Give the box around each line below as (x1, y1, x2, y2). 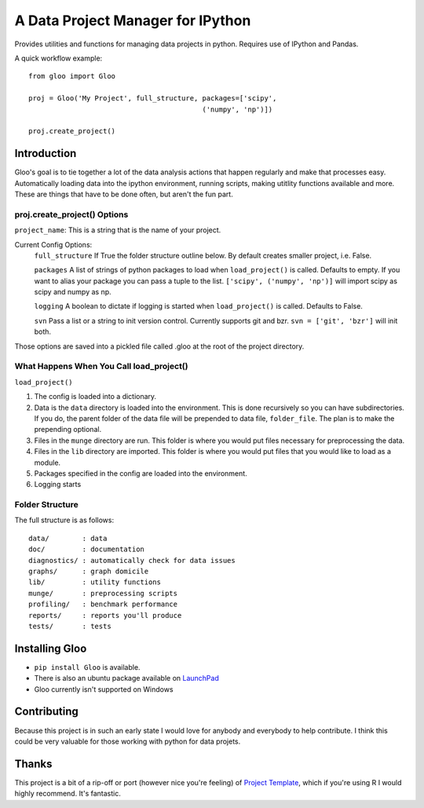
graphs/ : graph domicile (28, 566, 149, 576)
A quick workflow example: (14, 53, 103, 63)
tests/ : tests (28, 621, 111, 631)
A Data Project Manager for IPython (14, 12, 251, 29)
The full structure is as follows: (14, 515, 114, 525)
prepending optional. (34, 425, 102, 434)
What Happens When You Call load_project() (14, 361, 188, 372)
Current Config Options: (14, 239, 93, 249)
